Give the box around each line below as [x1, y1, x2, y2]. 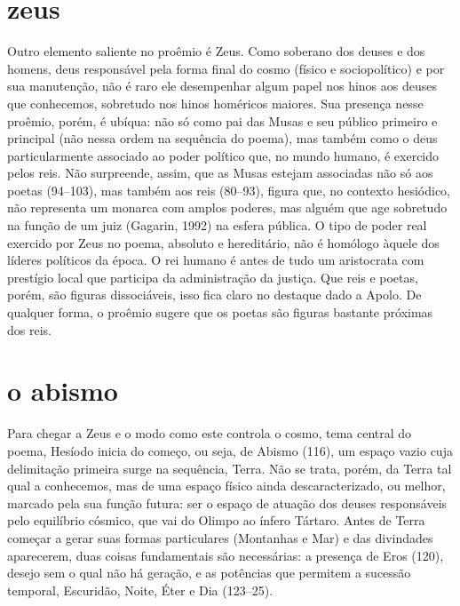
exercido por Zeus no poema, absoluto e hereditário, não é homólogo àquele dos [7, 233, 440, 251]
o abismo [7, 372, 118, 409]
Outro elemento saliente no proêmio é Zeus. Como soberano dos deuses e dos [7, 42, 425, 60]
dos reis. [7, 320, 52, 339]
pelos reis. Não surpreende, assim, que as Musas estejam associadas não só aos [7, 163, 433, 182]
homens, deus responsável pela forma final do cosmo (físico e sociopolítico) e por [7, 59, 445, 77]
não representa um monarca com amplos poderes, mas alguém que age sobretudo [7, 198, 448, 217]
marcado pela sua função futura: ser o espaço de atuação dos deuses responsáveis [7, 493, 448, 512]
